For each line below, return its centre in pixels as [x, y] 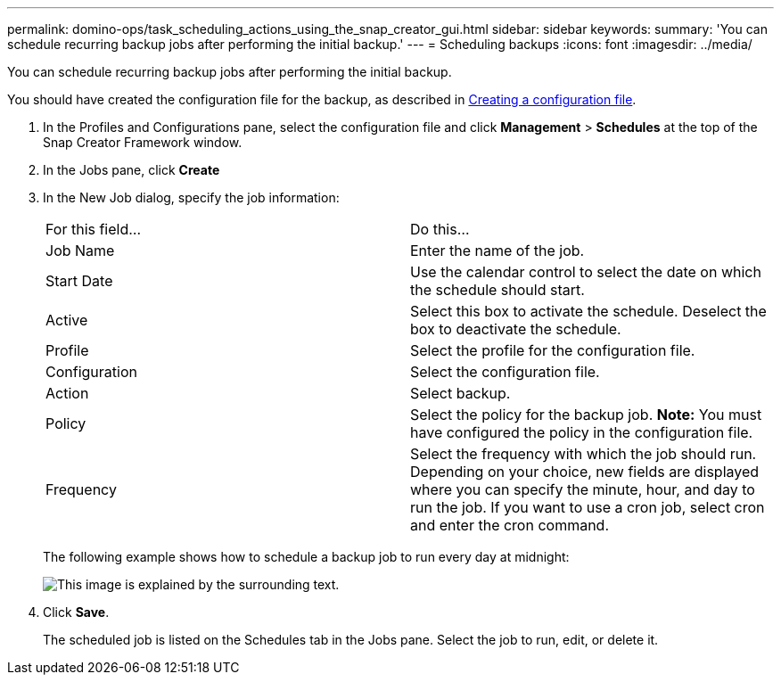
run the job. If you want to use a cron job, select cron [588, 507]
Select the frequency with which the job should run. [584, 454]
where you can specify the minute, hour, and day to [583, 489]
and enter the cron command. [510, 525]
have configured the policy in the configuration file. [582, 432]
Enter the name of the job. [497, 251]
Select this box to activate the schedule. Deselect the [588, 311]
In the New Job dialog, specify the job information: [191, 197]
